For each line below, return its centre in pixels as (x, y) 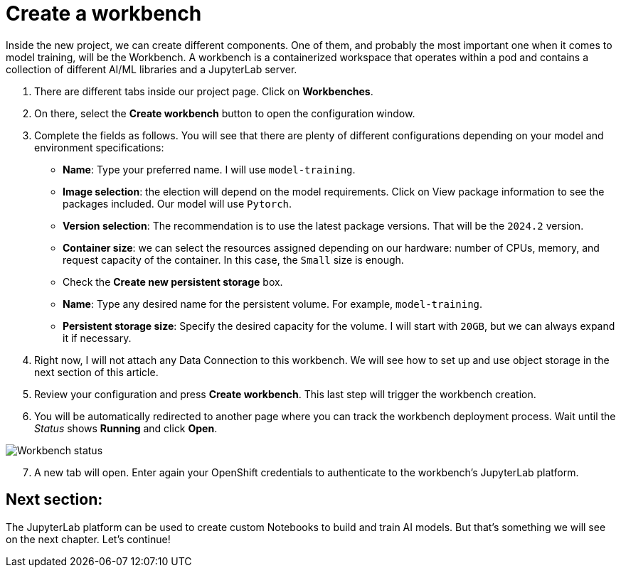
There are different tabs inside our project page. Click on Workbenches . (204, 91)
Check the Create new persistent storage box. (173, 282)
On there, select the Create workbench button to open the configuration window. (225, 113)
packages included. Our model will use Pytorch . (177, 203)
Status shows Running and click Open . (126, 428)
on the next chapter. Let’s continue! (88, 539)
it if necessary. (97, 338)
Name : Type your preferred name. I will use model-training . (209, 169)
